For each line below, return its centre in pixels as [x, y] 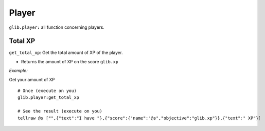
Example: [18, 71]
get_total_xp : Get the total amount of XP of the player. [66, 53]
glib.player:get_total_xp [49, 98]
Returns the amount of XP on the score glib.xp [70, 61]
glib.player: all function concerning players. [57, 27]
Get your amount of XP [32, 79]
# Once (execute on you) [47, 91]
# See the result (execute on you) [60, 111]
